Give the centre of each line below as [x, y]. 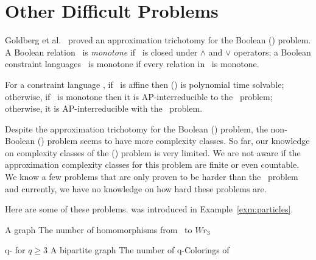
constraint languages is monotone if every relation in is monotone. [132, 64]
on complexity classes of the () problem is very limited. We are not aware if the [153, 152]
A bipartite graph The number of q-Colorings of [140, 250]
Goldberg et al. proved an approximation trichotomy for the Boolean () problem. [158, 40]
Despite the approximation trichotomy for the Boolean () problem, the [136, 128]
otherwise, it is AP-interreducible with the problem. [104, 108]
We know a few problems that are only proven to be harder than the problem [152, 177]
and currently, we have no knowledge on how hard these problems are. [136, 188]
